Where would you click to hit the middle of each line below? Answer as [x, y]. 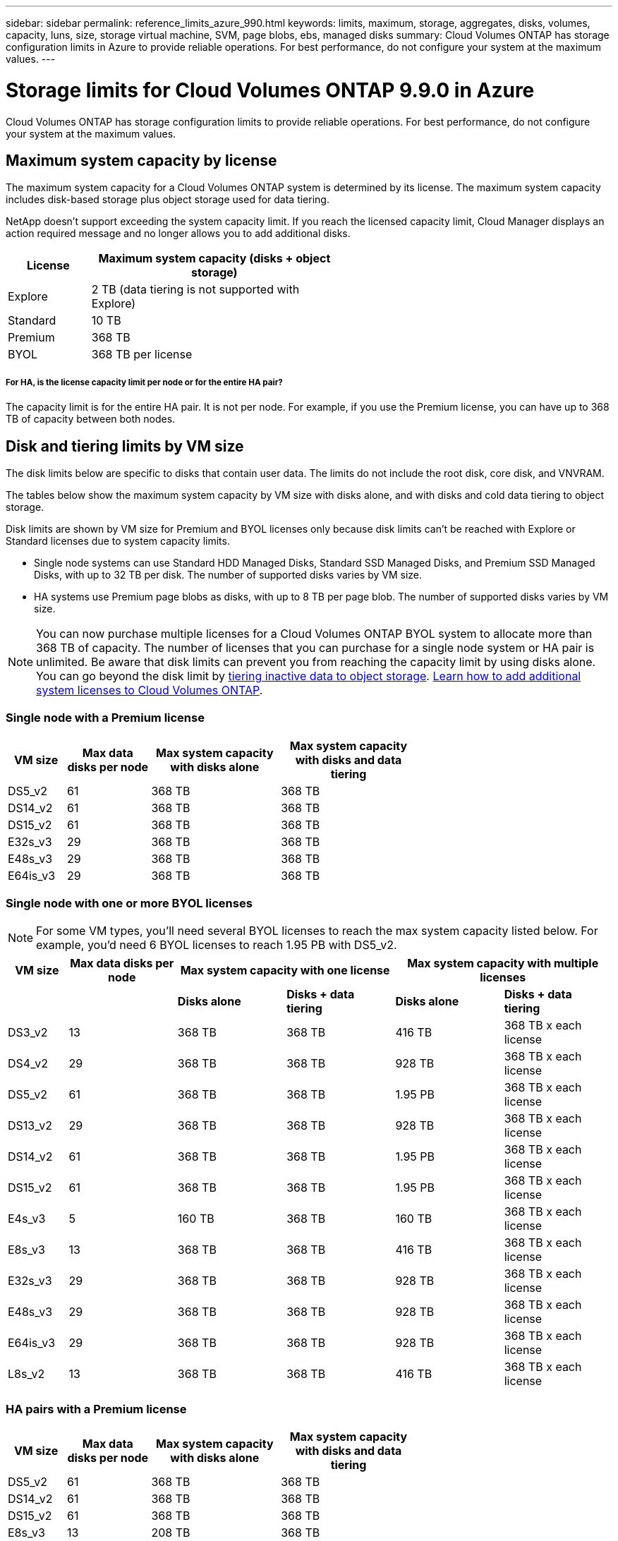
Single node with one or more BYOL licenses [129, 904]
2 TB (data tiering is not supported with [195, 290]
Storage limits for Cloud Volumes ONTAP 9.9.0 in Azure [270, 90]
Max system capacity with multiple [503, 963]
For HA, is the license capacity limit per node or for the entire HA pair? [144, 382]
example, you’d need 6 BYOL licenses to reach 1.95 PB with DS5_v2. [217, 945]
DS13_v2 [30, 1126]
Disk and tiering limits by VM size [125, 446]
